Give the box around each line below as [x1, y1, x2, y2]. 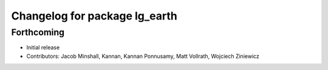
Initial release [26, 44, 60, 51]
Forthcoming [11, 27, 65, 38]
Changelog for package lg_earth [11, 9, 177, 23]
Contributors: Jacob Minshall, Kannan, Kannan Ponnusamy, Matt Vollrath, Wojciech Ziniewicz [26, 52, 259, 60]
